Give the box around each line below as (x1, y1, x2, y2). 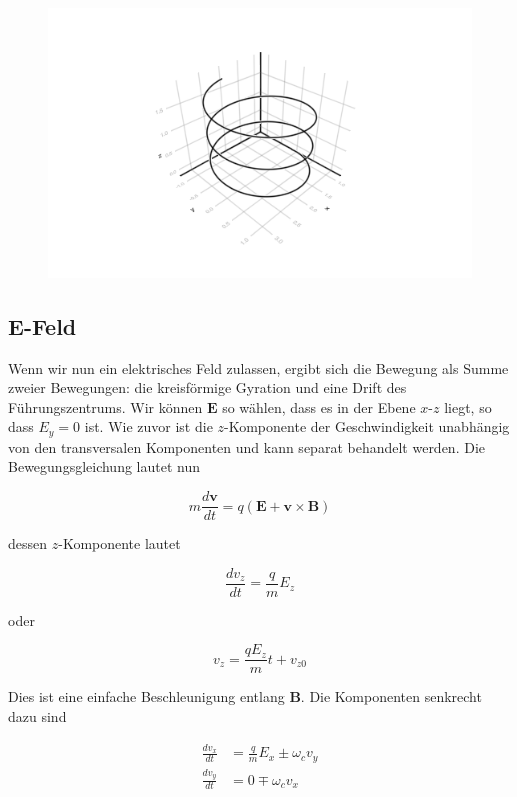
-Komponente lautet (58, 533, 181, 554)
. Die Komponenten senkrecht (300, 686, 482, 707)
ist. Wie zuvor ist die (84, 416, 213, 437)
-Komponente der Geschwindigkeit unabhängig (224, 416, 510, 437)
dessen (8, 533, 48, 554)
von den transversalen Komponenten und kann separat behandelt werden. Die (8, 436, 486, 457)
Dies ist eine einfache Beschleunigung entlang (8, 686, 285, 707)
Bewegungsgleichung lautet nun (8, 456, 200, 477)
